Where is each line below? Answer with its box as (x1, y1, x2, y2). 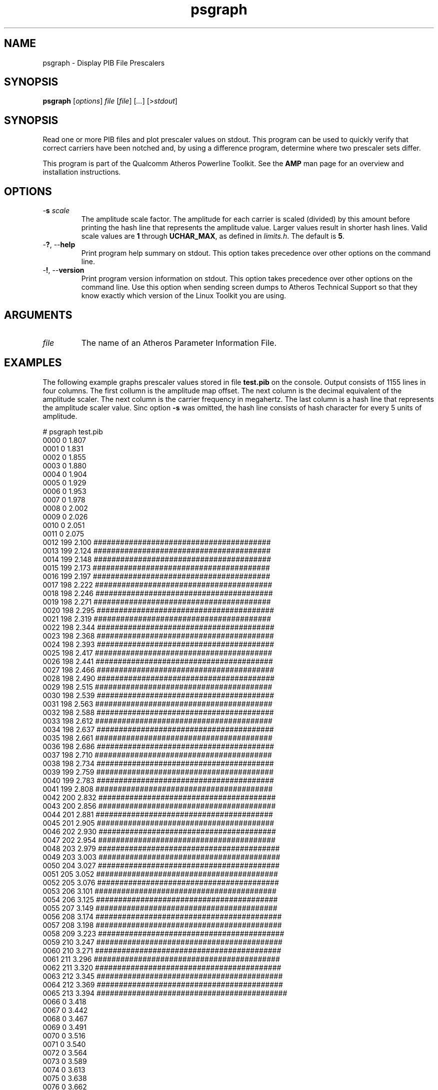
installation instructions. (42, 168, 121, 177)
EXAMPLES (4, 356, 62, 369)
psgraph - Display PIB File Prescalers (42, 58, 165, 67)
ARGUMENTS (4, 308, 72, 321)
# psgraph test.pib (42, 427, 103, 436)
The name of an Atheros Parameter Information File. (81, 337, 277, 348)
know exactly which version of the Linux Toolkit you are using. (81, 291, 286, 300)
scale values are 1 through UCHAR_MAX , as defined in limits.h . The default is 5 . (81, 232, 344, 241)
